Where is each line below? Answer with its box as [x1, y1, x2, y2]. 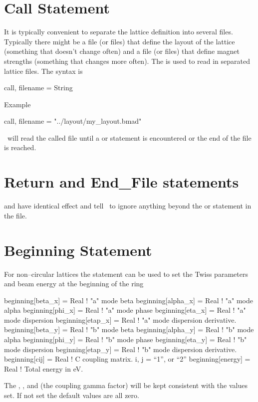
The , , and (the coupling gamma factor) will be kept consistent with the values [4, 380, 248, 391]
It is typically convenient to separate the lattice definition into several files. [4, 26, 233, 37]
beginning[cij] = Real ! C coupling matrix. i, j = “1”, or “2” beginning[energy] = [4, 354, 251, 364]
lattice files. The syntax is [4, 65, 83, 76]
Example [4, 99, 31, 109]
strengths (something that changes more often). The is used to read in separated [4, 55, 250, 66]
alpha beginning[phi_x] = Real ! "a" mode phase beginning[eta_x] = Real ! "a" [4, 305, 246, 315]
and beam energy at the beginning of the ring [4, 278, 144, 289]
